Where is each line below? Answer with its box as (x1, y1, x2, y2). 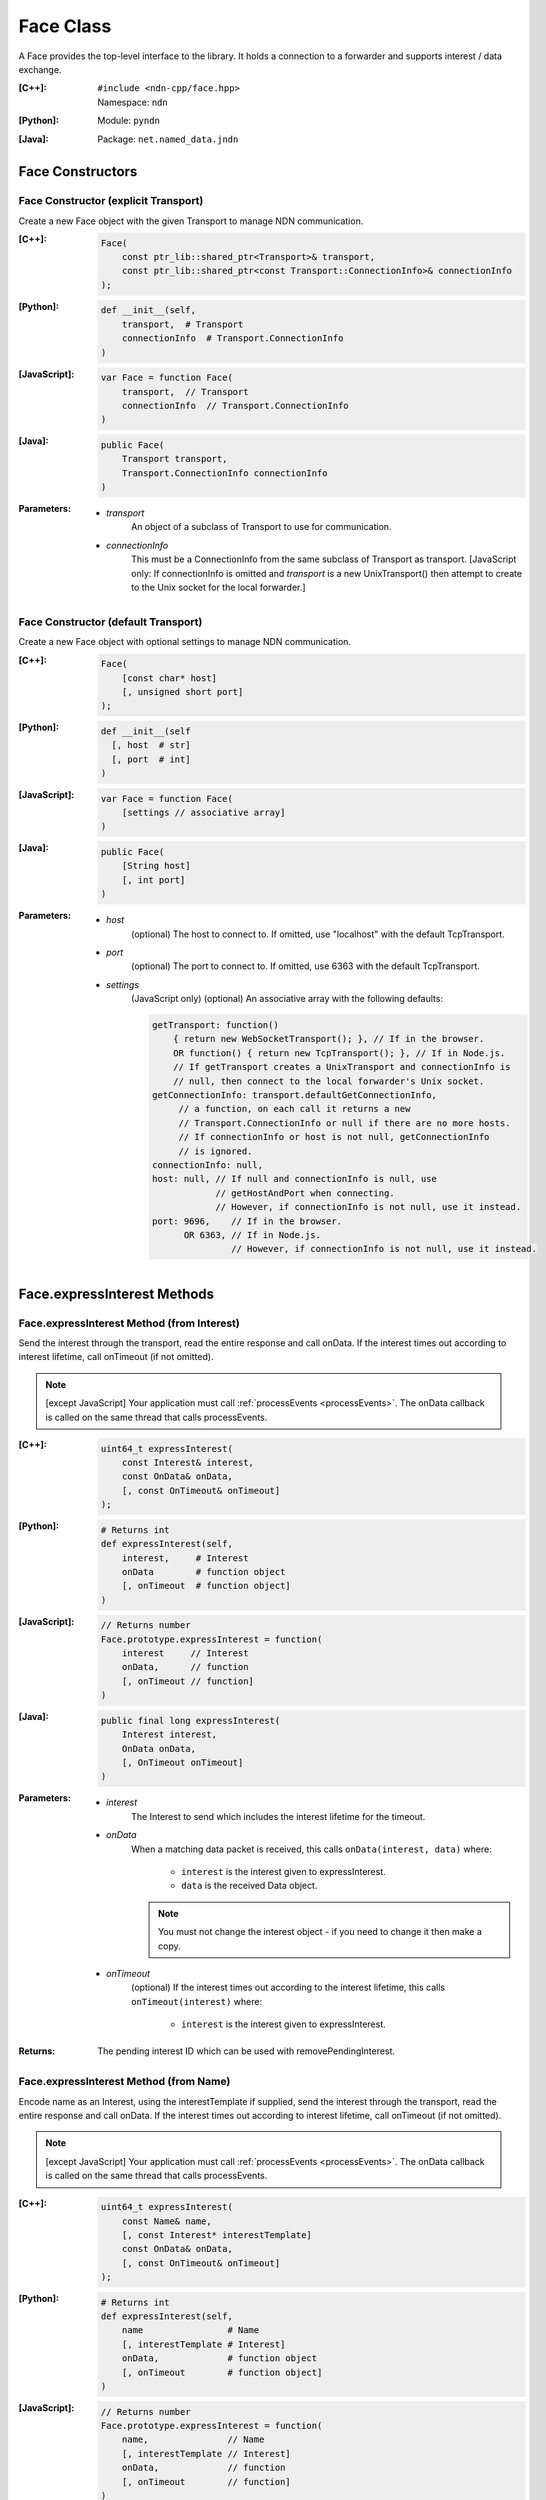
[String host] (121, 860, 191, 872)
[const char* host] (121, 672, 218, 684)
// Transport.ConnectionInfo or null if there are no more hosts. (178, 1117, 511, 1129)
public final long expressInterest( (100, 1715, 281, 1726)
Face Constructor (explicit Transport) (18, 194, 204, 208)
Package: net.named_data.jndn (97, 133, 239, 145)
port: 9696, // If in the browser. (151, 1215, 343, 1227)
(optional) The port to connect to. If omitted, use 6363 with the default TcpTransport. (131, 960, 480, 972)
